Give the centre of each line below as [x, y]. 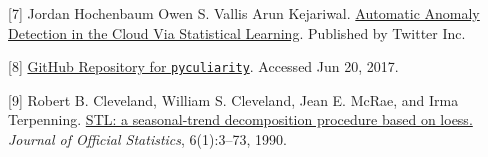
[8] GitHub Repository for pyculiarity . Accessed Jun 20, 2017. [203, 66]
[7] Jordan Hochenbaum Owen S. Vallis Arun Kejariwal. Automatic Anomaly [244, 13]
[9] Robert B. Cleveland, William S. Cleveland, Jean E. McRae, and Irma [233, 99]
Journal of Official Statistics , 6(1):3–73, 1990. [147, 139]
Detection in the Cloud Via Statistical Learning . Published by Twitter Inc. [237, 32]
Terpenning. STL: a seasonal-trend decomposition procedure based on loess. [240, 119]
